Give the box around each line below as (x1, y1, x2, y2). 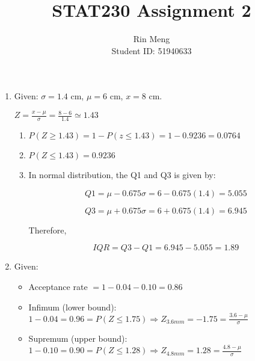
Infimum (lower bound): (28, 300, 117, 313)
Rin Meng (133, 32, 170, 45)
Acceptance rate (28, 280, 88, 293)
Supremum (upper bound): (28, 332, 127, 345)
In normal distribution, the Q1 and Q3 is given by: (28, 168, 216, 181)
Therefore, (28, 223, 67, 236)
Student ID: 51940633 (111, 44, 192, 57)
